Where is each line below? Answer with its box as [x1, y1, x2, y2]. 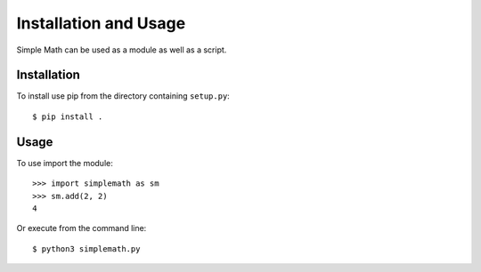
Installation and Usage [16, 13, 186, 33]
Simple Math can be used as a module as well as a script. [16, 44, 227, 55]
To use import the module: [16, 157, 113, 168]
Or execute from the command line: [16, 223, 147, 234]
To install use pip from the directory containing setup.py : [16, 91, 231, 101]
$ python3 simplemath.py [32, 244, 141, 253]
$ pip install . [32, 111, 103, 122]
